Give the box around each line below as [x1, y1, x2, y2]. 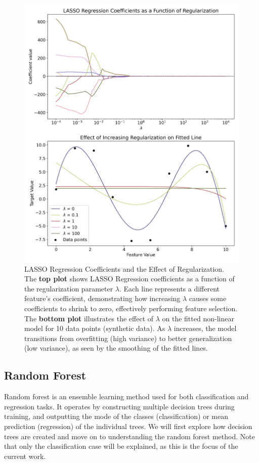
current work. [4, 450, 46, 461]
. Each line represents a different [119, 283, 220, 293]
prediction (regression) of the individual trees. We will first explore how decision [4, 420, 252, 431]
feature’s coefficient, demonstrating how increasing [24, 293, 181, 304]
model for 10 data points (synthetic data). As [24, 323, 165, 333]
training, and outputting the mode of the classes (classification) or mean [4, 411, 229, 422]
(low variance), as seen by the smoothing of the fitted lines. [24, 343, 208, 353]
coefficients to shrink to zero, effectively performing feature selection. [24, 303, 238, 313]
